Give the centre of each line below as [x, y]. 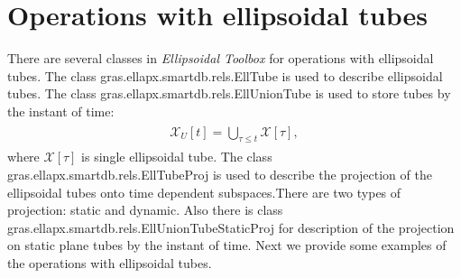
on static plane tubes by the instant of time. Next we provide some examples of [227, 245]
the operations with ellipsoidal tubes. [110, 262]
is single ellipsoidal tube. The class [177, 157]
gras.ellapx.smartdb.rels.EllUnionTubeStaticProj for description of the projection [231, 227]
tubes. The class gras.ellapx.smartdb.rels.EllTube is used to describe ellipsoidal [225, 75]
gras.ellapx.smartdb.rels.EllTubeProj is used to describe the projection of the [220, 174]
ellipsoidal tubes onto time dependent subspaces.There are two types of [204, 192]
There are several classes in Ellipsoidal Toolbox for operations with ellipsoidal [221, 58]
